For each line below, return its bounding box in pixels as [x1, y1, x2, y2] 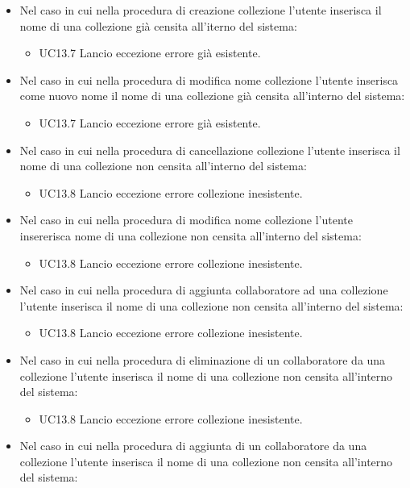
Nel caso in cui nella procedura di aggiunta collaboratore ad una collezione [19, 282, 388, 298]
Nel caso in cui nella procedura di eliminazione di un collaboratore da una [19, 351, 386, 368]
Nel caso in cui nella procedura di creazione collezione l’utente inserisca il [19, 2, 382, 18]
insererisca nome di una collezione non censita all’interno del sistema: [19, 227, 362, 244]
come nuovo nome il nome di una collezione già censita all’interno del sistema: [19, 87, 405, 104]
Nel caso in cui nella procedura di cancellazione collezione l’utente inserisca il [19, 141, 400, 158]
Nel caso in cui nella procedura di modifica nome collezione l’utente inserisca [19, 71, 399, 88]
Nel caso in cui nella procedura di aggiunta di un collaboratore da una [19, 437, 367, 454]
